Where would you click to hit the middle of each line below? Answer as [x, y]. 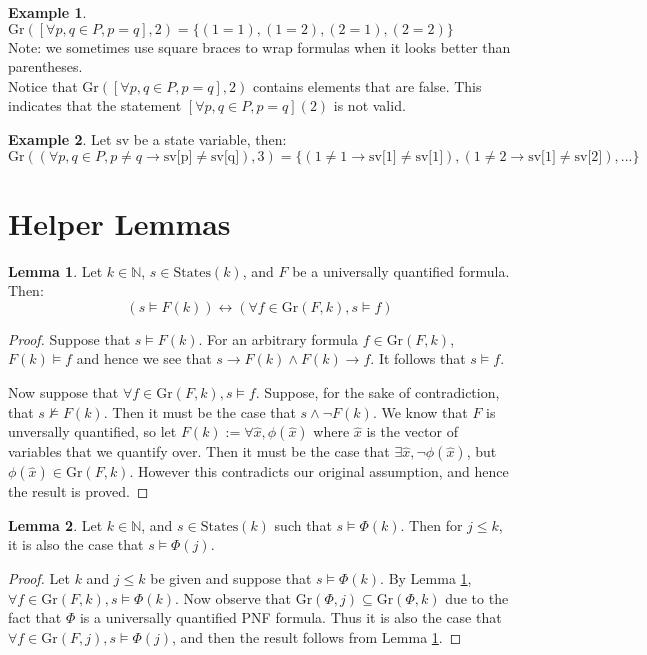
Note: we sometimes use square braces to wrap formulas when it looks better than [259, 46]
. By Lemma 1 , [426, 578]
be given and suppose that [231, 578]
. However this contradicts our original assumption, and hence [319, 471]
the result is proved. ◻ [78, 491]
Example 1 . [47, 12]
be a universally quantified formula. [401, 270]
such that [303, 524]
